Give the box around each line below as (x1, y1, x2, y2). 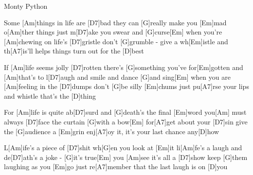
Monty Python (4, 1, 48, 11)
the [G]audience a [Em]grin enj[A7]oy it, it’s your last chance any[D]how (4, 126, 219, 136)
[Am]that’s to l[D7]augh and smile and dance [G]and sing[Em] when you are (4, 71, 231, 82)
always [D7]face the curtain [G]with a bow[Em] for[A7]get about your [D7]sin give (4, 116, 248, 126)
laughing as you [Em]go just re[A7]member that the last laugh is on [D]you (4, 161, 228, 172)
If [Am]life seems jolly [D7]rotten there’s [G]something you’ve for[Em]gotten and (4, 62, 243, 72)
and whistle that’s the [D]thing (4, 90, 96, 101)
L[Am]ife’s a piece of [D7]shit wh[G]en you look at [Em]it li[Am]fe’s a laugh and (4, 142, 242, 153)
